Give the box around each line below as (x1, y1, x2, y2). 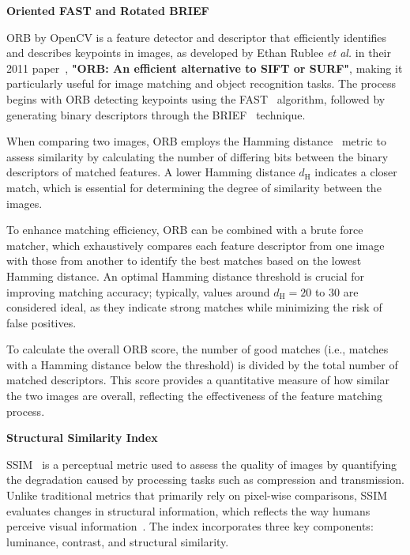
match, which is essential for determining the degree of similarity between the (6, 179, 382, 195)
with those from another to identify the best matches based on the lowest (6, 252, 362, 269)
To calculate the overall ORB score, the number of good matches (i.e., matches (6, 341, 389, 357)
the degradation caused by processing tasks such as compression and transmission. (6, 471, 404, 488)
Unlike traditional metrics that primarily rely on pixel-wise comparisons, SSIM (6, 487, 388, 504)
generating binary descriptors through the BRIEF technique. (6, 106, 306, 123)
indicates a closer (314, 164, 397, 180)
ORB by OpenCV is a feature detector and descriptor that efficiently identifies (6, 28, 387, 45)
